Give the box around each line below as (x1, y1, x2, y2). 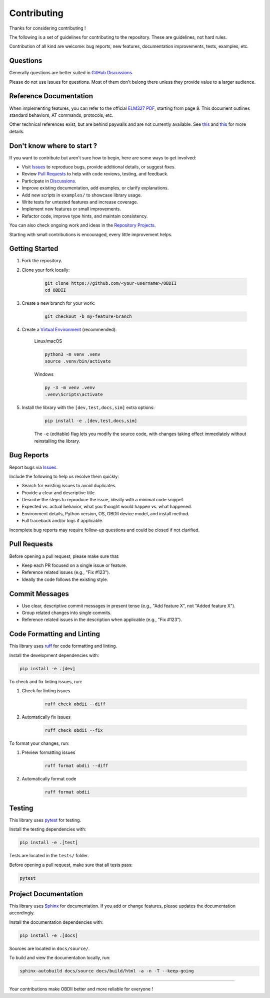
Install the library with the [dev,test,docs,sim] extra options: (21, 405, 155, 411)
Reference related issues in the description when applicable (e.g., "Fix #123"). (21, 617, 182, 623)
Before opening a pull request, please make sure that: (9, 553, 120, 559)
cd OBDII (44, 287, 66, 293)
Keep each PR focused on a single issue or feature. (21, 562, 127, 568)
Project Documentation (9, 890, 83, 898)
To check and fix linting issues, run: (9, 678, 82, 684)
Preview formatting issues (21, 749, 75, 755)
